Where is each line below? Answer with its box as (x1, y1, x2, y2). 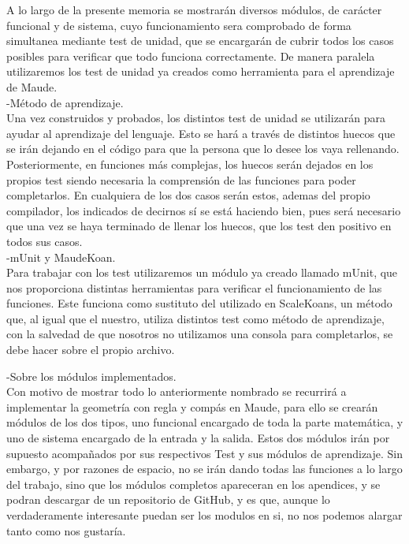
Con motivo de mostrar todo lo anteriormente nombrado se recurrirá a (6, 383, 347, 400)
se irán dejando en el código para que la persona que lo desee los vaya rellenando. (6, 140, 400, 157)
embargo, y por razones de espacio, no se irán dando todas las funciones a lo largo (6, 460, 403, 477)
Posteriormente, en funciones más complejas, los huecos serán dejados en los (6, 155, 374, 172)
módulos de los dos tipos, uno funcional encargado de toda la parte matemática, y (6, 414, 403, 430)
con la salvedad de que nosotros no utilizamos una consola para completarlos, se (6, 326, 393, 342)
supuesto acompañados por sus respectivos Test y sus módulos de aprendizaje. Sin (6, 445, 403, 461)
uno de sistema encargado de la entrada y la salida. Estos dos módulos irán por (6, 430, 390, 446)
